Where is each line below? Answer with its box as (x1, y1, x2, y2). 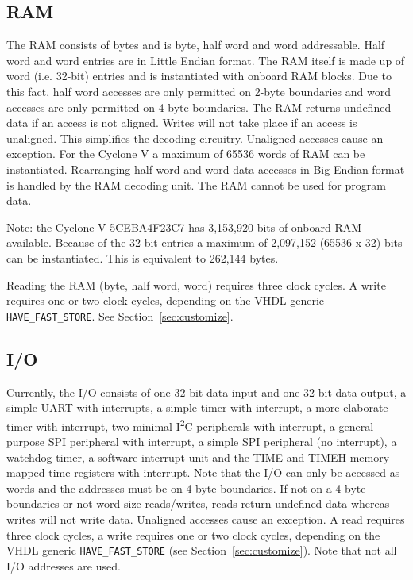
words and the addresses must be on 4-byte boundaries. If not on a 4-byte (6, 479, 366, 496)
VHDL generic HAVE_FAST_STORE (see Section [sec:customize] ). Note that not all (6, 542, 397, 559)
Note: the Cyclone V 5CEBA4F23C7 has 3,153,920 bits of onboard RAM (6, 218, 362, 235)
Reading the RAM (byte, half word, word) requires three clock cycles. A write (6, 276, 386, 293)
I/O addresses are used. (6, 557, 121, 574)
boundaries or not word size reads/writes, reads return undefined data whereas (6, 495, 390, 512)
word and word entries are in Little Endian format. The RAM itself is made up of (6, 52, 405, 68)
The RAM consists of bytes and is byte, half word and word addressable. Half (6, 36, 385, 53)
